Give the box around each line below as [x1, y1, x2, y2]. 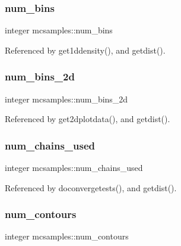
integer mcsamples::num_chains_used [5, 161, 143, 174]
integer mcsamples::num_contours [5, 230, 129, 242]
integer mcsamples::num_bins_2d [5, 92, 128, 105]
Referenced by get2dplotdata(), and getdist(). [5, 113, 170, 125]
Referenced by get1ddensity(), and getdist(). [5, 43, 166, 56]
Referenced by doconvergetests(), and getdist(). [5, 181, 177, 194]
